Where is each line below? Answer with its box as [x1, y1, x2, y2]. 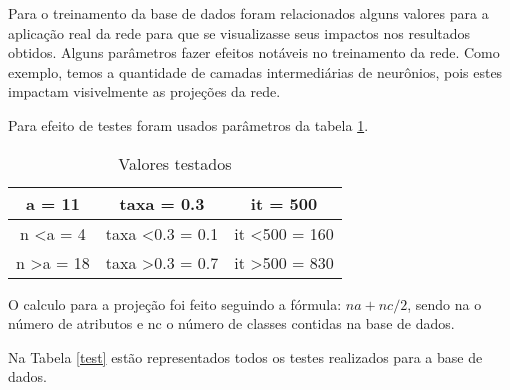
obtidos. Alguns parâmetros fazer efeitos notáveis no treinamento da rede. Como [8, 42, 500, 63]
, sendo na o [407, 293, 482, 314]
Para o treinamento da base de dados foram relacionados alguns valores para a [8, 3, 489, 23]
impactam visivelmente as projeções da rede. [8, 81, 281, 102]
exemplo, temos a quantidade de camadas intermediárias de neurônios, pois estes [8, 61, 503, 82]
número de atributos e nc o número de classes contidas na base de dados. [8, 313, 455, 334]
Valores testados [118, 151, 232, 175]
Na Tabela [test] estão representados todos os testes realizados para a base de [8, 346, 483, 367]
